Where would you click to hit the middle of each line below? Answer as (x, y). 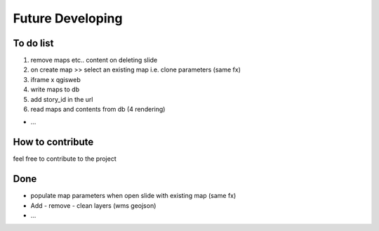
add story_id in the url (62, 99)
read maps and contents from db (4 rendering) (98, 110)
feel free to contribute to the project (65, 159)
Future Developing (68, 18)
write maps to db (55, 90)
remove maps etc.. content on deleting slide (94, 60)
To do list (33, 43)
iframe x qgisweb (55, 79)
